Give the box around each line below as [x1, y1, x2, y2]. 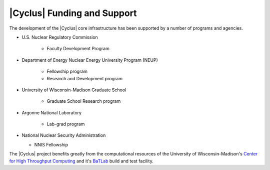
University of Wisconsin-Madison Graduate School [21, 87, 126, 93]
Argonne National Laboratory [21, 109, 82, 115]
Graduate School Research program [46, 98, 121, 104]
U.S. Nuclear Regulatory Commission [21, 34, 98, 40]
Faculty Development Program [46, 46, 109, 52]
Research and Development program [46, 75, 122, 81]
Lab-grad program [46, 121, 85, 127]
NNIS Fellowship [34, 141, 68, 147]
